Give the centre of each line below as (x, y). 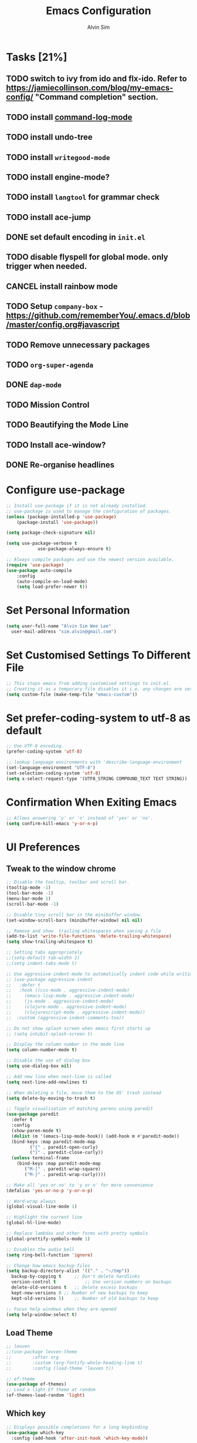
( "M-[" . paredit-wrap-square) (62, 1169)
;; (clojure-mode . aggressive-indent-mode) (67, 1007)
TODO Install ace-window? (56, 445)
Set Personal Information (68, 611)
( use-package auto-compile (39, 570)
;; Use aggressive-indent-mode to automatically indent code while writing (101, 974)
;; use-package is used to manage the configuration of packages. (89, 511)
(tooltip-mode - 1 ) (28, 888)
